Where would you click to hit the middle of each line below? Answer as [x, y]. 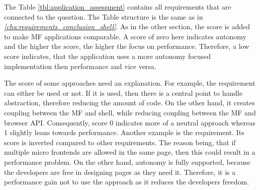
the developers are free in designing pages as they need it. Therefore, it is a [120, 172]
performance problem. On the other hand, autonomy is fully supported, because [127, 162]
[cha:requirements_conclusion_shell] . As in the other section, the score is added [127, 26]
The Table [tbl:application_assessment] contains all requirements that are [118, 7]
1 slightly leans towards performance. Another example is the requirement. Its [124, 132]
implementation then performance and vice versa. [80, 66]
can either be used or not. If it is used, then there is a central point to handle [123, 92]
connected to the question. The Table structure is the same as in [104, 16]
